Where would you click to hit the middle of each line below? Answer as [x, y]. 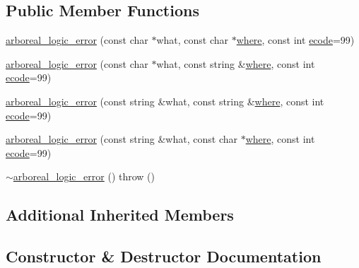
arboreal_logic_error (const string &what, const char [122, 139]
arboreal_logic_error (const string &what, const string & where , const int [165, 101]
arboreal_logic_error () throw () [84, 176]
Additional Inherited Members [120, 215]
